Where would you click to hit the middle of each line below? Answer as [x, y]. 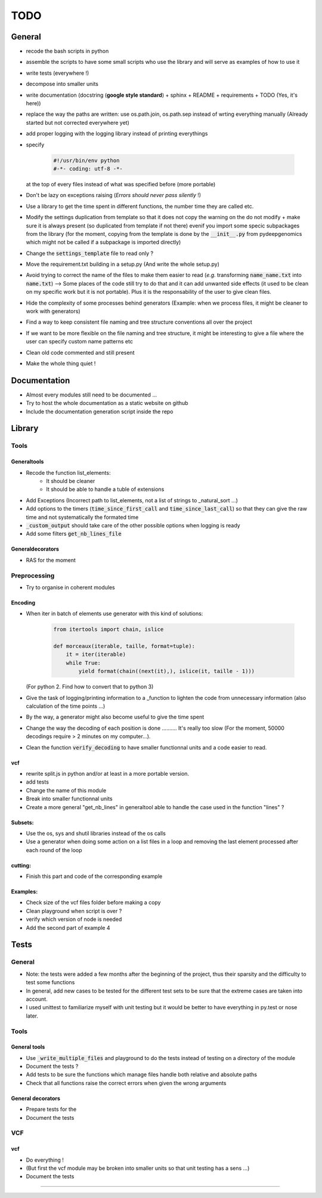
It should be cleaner [71, 481]
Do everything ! [45, 1160]
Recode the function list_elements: [68, 472]
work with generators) [53, 311]
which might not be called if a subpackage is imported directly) [103, 242]
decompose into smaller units [62, 84]
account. [37, 999]
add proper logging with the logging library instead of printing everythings [117, 134]
